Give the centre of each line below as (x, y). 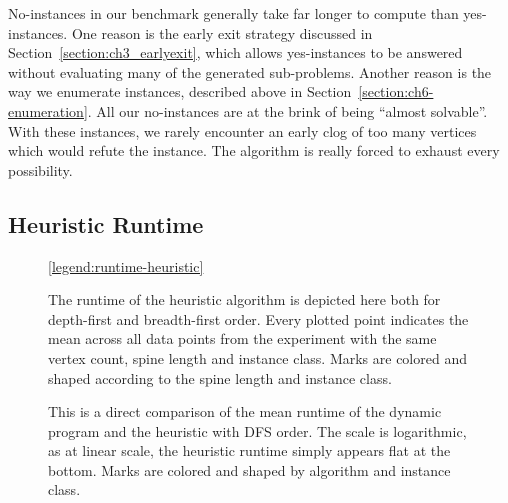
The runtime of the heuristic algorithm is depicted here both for (244, 299)
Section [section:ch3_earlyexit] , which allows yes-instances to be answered (235, 52)
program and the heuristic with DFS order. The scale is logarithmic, (257, 430)
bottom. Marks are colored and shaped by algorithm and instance (249, 469)
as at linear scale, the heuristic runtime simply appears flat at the (249, 450)
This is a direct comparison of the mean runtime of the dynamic (245, 411)
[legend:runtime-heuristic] (126, 265)
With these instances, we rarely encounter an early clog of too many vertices (242, 130)
